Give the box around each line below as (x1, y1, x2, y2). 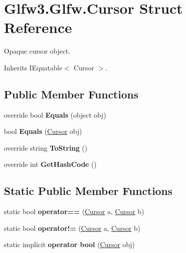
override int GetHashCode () (4, 159, 97, 169)
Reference (4, 17, 72, 37)
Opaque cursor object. (4, 46, 71, 56)
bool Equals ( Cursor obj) (4, 126, 82, 136)
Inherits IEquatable (4, 62, 62, 72)
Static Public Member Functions (4, 183, 173, 198)
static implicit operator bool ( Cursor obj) (4, 239, 135, 250)
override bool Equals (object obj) (4, 109, 106, 120)
